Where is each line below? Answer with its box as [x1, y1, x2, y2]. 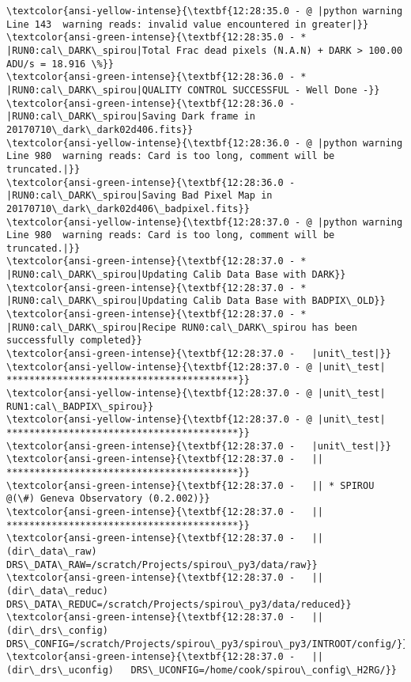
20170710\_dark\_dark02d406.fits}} [6, 123, 194, 135]
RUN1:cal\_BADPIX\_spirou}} [6, 400, 154, 412]
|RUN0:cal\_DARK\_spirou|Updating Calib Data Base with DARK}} [6, 269, 346, 281]
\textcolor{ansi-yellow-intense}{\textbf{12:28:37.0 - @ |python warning [6, 216, 403, 228]
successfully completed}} [6, 335, 142, 347]
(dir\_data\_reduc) [6, 585, 108, 597]
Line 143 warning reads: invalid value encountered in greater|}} [6, 18, 369, 30]
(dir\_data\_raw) [6, 545, 97, 557]
